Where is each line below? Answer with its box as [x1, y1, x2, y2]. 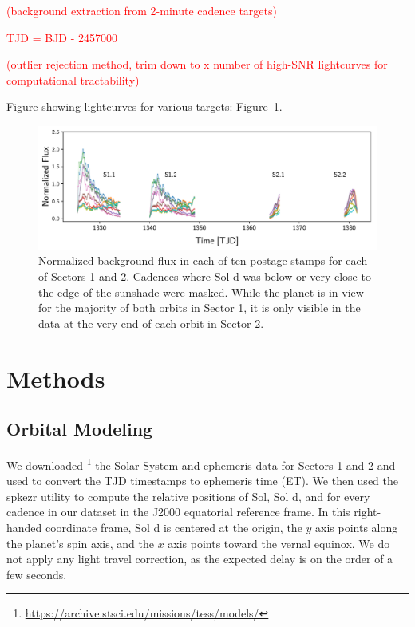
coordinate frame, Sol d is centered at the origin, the [45, 519, 302, 535]
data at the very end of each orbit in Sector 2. [38, 314, 264, 331]
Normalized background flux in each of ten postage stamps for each [38, 252, 368, 269]
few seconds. [6, 566, 67, 582]
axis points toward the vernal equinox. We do [168, 534, 390, 551]
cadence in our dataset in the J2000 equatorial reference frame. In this [6, 503, 350, 520]
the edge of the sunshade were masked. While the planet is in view [38, 283, 364, 300]
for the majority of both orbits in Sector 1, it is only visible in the [38, 299, 361, 316]
